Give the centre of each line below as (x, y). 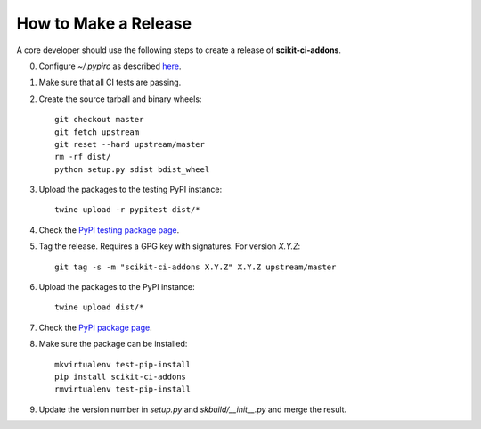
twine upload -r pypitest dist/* (127, 210)
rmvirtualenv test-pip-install (123, 389)
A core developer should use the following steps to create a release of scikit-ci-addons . (179, 50)
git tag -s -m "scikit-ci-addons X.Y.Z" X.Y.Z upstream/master (196, 267)
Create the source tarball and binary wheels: (120, 99)
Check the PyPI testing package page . (109, 230)
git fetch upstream (97, 132)
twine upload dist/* (99, 307)
